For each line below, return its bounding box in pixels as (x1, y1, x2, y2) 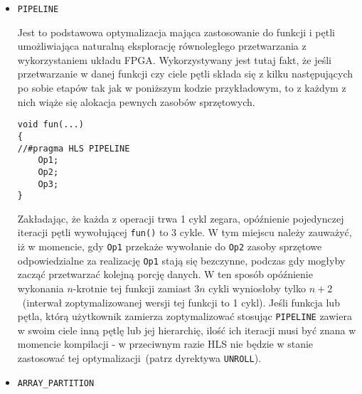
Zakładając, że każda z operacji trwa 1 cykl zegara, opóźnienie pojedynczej (17, 211, 344, 225)
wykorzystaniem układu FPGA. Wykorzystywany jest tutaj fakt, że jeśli (17, 52, 331, 67)
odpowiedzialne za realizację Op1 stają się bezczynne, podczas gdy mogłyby (17, 252, 346, 267)
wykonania (17, 280, 64, 295)
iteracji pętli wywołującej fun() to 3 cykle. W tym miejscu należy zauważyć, (17, 225, 352, 240)
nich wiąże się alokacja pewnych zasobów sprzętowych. (17, 94, 255, 109)
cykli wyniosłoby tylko (208, 280, 306, 295)
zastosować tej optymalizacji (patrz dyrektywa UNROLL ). (17, 351, 262, 365)
